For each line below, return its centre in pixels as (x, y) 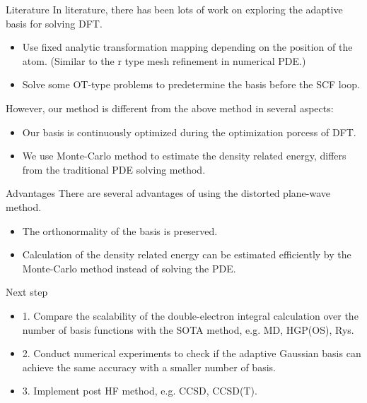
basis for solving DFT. (54, 23)
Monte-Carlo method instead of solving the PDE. (129, 268)
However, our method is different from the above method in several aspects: (170, 108)
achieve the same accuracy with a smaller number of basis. (149, 367)
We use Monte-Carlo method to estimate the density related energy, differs (184, 156)
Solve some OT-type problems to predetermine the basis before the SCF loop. (191, 84)
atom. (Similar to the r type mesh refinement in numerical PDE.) (164, 60)
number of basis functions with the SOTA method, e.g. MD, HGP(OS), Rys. (188, 329)
